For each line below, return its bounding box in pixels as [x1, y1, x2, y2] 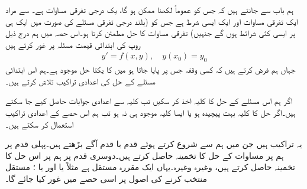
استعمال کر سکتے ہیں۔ [5, 118, 74, 130]
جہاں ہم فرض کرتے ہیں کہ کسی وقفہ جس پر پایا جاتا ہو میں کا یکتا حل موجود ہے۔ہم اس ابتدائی [5, 63, 296, 76]
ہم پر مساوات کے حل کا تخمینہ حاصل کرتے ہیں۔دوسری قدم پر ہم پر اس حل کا [5, 149, 284, 161]
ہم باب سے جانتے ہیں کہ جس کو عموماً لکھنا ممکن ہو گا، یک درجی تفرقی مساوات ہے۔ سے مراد [5, 4, 294, 15]
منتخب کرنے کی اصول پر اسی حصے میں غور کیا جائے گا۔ [5, 172, 208, 184]
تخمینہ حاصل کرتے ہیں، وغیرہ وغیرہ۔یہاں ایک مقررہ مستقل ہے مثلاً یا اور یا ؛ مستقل [5, 161, 295, 173]
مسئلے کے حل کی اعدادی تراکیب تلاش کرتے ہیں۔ [5, 74, 156, 87]
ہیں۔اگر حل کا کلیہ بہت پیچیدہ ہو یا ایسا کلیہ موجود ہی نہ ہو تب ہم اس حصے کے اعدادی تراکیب [5, 106, 296, 118]
